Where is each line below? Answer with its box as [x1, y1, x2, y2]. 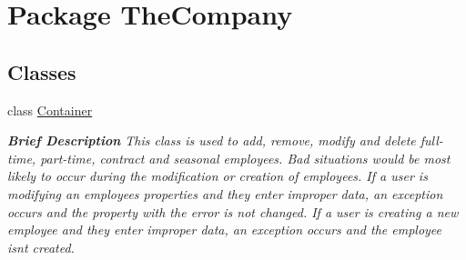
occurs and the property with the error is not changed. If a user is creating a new [7, 202, 459, 221]
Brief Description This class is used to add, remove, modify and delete [7, 131, 416, 150]
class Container [7, 100, 93, 119]
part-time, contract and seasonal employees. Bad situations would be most [40, 148, 451, 167]
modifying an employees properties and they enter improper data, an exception [7, 184, 443, 203]
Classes [7, 57, 76, 85]
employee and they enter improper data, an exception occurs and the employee [7, 220, 442, 239]
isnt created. [7, 237, 75, 256]
